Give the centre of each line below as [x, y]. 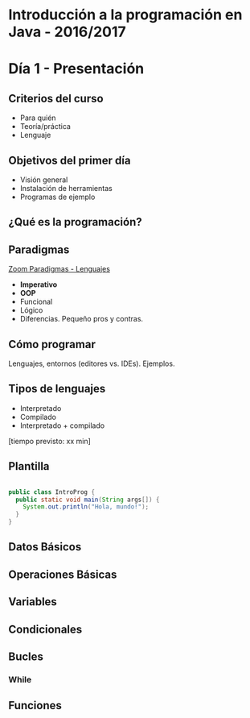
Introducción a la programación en [125, 15]
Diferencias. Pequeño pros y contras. [81, 319]
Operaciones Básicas [63, 574]
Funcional [36, 302]
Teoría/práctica [45, 127]
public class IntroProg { [51, 492]
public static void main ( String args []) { [88, 500]
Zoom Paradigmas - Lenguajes [59, 269]
